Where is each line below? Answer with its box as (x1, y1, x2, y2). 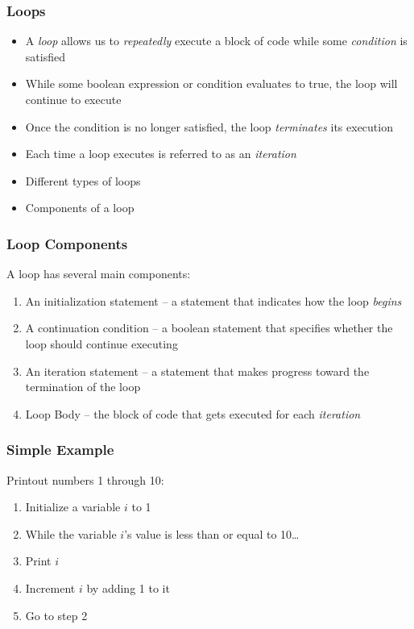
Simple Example (6, 439, 114, 460)
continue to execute (25, 91, 122, 107)
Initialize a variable (25, 498, 121, 515)
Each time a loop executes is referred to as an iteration (25, 145, 296, 162)
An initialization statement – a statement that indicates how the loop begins (25, 292, 402, 309)
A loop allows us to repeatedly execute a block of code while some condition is (25, 32, 408, 49)
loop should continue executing (25, 335, 178, 352)
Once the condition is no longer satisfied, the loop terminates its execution (25, 118, 393, 135)
